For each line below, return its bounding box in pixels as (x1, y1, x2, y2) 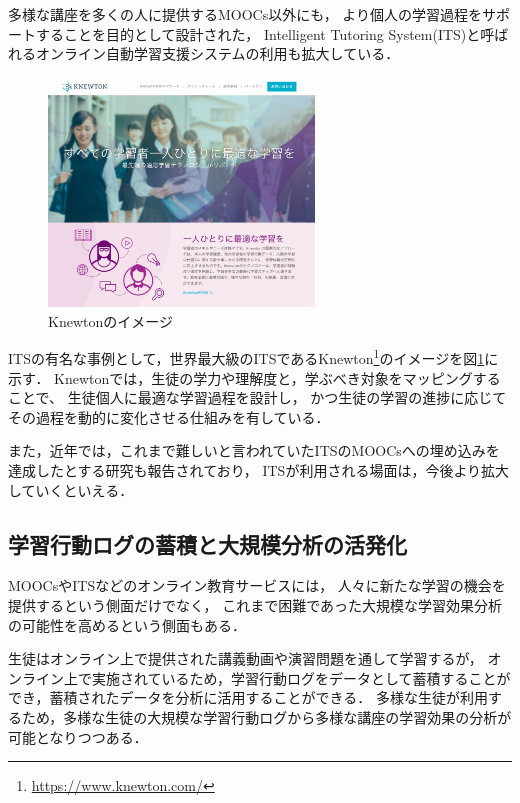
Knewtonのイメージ (48, 310, 173, 331)
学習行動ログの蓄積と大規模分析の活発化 (8, 528, 407, 559)
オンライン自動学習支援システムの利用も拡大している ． (35, 43, 400, 64)
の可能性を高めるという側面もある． (8, 614, 246, 635)
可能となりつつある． (8, 726, 148, 747)
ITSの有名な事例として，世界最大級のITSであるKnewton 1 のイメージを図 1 (8, 345, 485, 369)
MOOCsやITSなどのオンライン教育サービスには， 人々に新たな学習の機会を (8, 575, 506, 596)
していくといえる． (8, 479, 134, 500)
